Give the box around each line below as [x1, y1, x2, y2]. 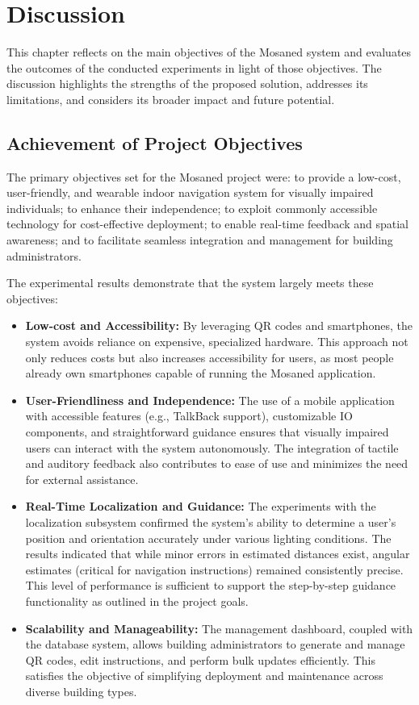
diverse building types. [25, 682, 137, 699]
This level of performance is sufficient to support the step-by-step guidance [25, 577, 396, 594]
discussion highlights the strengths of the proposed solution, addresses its [6, 75, 368, 92]
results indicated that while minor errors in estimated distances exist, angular [25, 545, 410, 562]
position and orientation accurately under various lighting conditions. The [25, 529, 392, 546]
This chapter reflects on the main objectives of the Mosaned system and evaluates [6, 44, 412, 60]
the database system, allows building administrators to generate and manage [25, 636, 405, 653]
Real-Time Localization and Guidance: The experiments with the [25, 498, 376, 515]
